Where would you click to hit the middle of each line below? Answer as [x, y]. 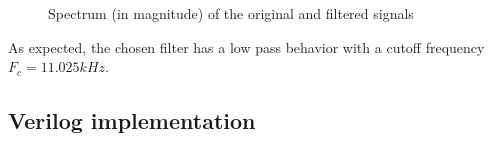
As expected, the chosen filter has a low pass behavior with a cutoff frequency [246, 46]
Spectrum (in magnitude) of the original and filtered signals [231, 13]
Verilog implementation [132, 120]
